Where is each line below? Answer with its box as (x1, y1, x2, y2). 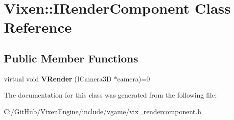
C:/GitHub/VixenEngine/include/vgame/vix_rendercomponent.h (4, 106, 201, 116)
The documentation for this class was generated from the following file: (4, 90, 217, 100)
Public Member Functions (4, 50, 138, 65)
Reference (4, 17, 72, 37)
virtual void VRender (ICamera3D (4, 73, 112, 83)
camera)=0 (117, 73, 150, 83)
